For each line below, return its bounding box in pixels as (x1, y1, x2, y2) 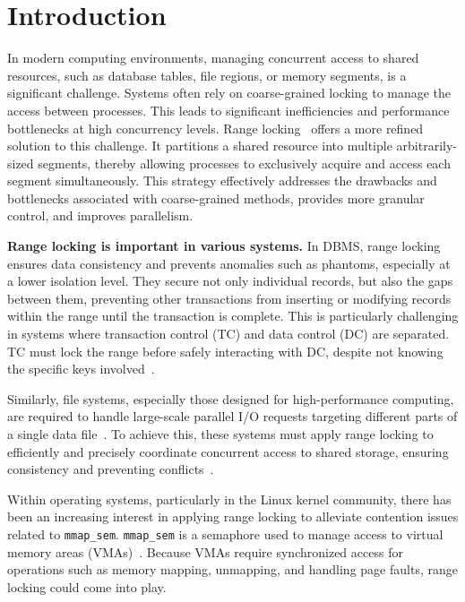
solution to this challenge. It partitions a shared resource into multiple (7, 136, 392, 155)
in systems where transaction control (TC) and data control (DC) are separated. (7, 324, 450, 343)
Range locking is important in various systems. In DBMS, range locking (7, 236, 441, 255)
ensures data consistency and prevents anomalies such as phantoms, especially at (7, 254, 451, 272)
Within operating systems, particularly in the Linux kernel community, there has (7, 489, 452, 508)
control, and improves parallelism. (7, 206, 194, 225)
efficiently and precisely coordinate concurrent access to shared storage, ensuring (7, 442, 449, 460)
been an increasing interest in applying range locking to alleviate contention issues (7, 507, 459, 526)
